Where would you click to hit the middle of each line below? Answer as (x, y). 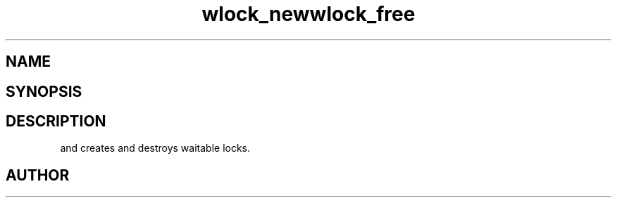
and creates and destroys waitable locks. (155, 148)
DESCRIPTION (56, 122)
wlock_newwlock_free (308, 14)
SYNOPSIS (44, 91)
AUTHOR (38, 175)
